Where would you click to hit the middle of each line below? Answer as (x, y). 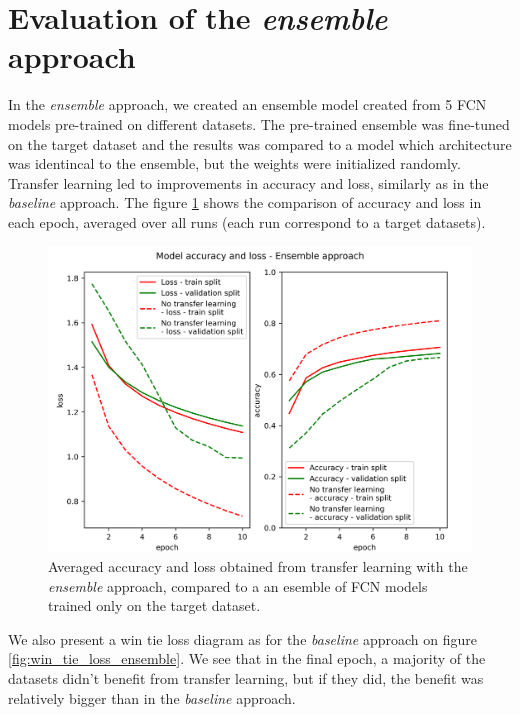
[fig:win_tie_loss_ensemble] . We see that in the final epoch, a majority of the (247, 658)
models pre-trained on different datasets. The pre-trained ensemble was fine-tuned (259, 123)
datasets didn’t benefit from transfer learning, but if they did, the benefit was (246, 678)
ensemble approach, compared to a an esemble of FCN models (238, 585)
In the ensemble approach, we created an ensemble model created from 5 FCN (247, 104)
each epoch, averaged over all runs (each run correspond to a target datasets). (247, 221)
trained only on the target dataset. (154, 605)
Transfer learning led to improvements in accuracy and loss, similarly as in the (248, 182)
